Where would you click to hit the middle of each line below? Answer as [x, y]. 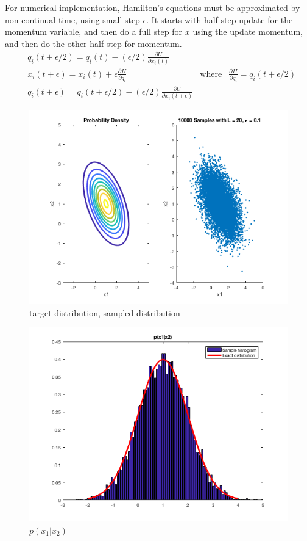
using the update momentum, [248, 31]
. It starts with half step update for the [220, 19]
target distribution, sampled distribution [105, 312]
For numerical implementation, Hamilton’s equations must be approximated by [153, 7]
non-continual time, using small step [72, 19]
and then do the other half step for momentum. [94, 43]
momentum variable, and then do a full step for [94, 31]
